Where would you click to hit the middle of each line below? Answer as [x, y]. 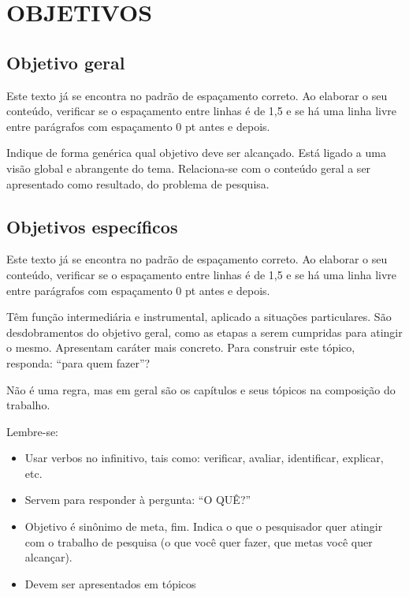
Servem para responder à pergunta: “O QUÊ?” [138, 500]
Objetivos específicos [92, 226]
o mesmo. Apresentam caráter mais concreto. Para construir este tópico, [181, 347]
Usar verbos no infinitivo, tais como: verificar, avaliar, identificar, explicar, [204, 458]
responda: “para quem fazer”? [78, 362]
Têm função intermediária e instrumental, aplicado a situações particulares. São [199, 317]
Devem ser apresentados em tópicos [110, 583]
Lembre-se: [33, 431]
